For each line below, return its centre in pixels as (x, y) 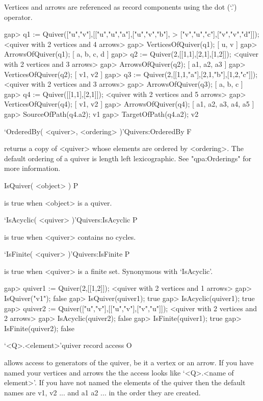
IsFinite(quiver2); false (40, 328)
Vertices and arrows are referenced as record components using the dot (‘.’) (121, 7)
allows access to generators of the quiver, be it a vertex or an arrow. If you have (129, 362)
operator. (18, 17)
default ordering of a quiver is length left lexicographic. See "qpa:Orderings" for (128, 158)
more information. (32, 168)
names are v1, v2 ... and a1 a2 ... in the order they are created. (102, 392)
